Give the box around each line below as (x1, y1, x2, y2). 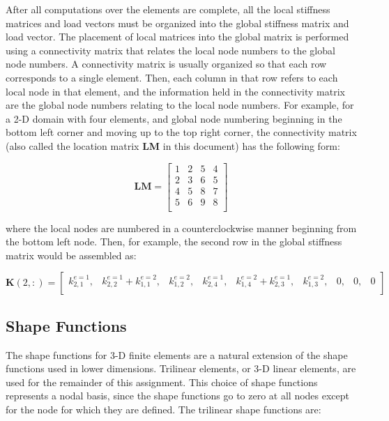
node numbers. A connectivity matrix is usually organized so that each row (6, 56, 327, 71)
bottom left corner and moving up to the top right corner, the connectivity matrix (6, 125, 357, 139)
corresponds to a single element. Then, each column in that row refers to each (6, 70, 338, 84)
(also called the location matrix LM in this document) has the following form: (6, 138, 340, 153)
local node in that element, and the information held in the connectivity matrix (6, 84, 346, 98)
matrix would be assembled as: (6, 247, 137, 262)
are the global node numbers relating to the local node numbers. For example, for (6, 98, 354, 112)
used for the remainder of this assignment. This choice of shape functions (6, 374, 318, 389)
